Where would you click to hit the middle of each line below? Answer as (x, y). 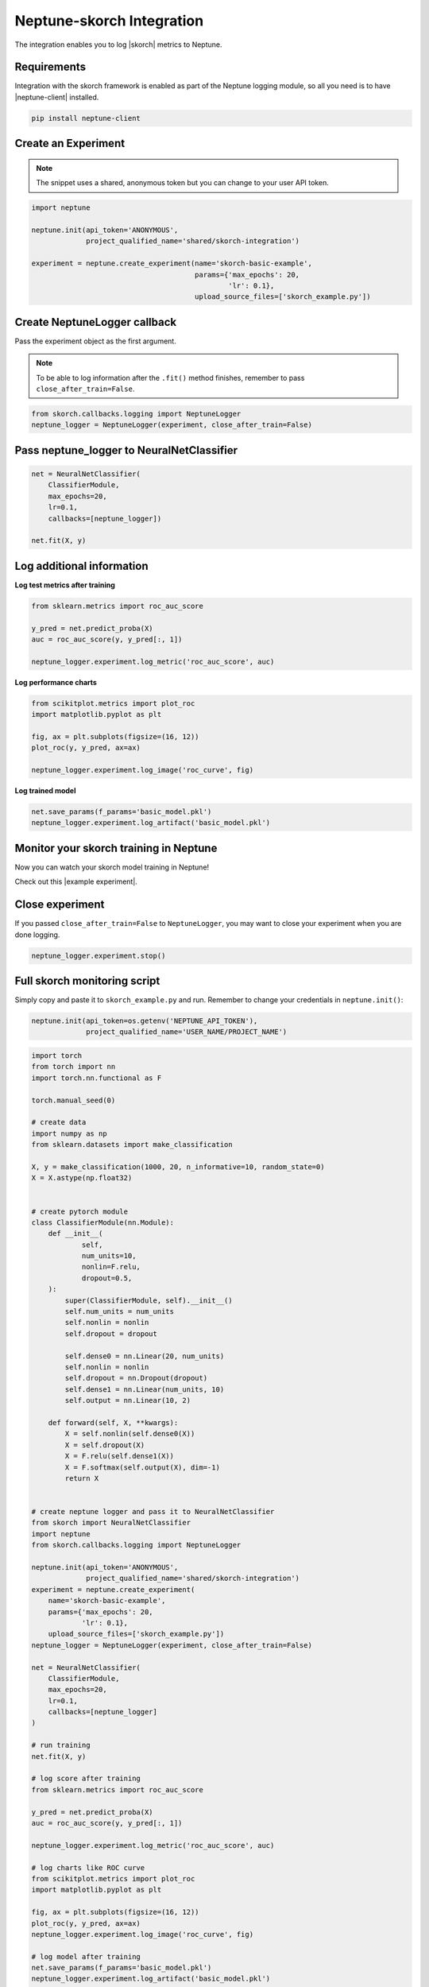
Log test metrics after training (65, 585)
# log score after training (86, 1779)
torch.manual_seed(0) (73, 1100)
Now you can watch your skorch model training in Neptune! (112, 867)
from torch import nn (73, 1067)
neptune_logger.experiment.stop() (99, 955)
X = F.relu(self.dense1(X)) (120, 1456)
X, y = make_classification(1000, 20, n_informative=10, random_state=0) (178, 1167)
